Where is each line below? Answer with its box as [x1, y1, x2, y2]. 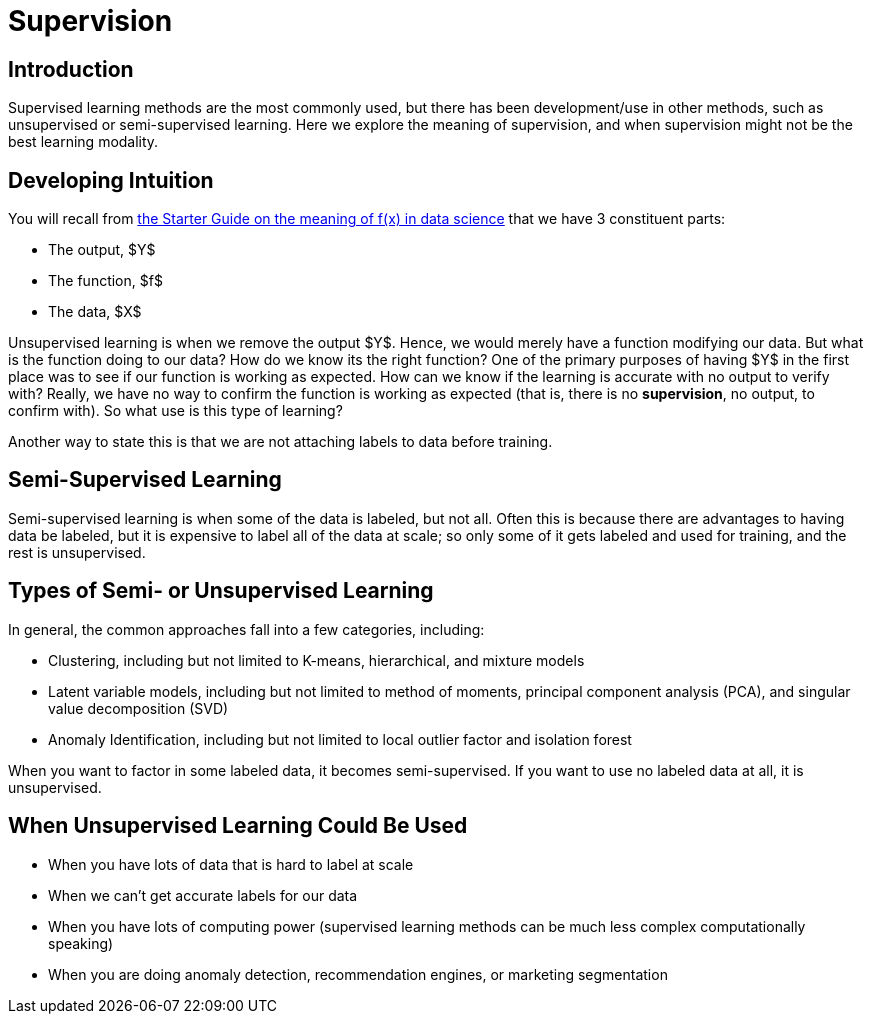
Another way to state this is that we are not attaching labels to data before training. [8, 433, 553, 451]
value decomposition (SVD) [48, 699, 229, 717]
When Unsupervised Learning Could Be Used [8, 813, 468, 839]
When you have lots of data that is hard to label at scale [48, 855, 414, 873]
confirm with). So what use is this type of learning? [8, 402, 343, 420]
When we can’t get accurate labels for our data [48, 886, 358, 904]
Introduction [8, 56, 134, 82]
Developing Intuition [8, 167, 214, 193]
